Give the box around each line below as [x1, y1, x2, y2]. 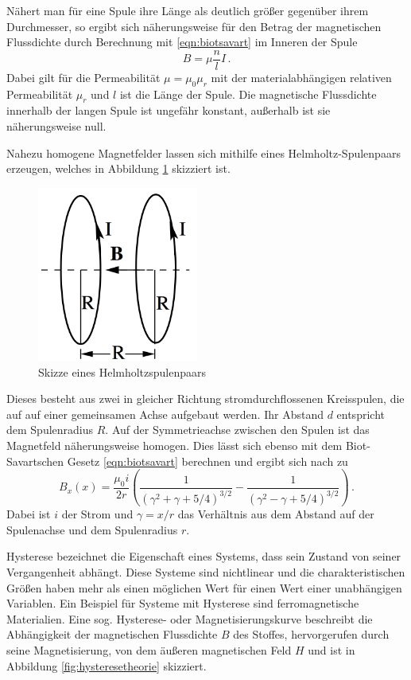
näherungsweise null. [6, 118, 107, 135]
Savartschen [6, 452, 64, 469]
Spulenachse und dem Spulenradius [6, 521, 178, 537]
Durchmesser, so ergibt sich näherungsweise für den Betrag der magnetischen [6, 18, 382, 34]
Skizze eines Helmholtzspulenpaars [38, 363, 207, 380]
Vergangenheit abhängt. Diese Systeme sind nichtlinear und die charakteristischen [6, 563, 405, 580]
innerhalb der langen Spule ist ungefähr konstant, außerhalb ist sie [6, 102, 331, 119]
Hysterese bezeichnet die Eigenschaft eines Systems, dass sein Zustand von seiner [6, 548, 401, 565]
